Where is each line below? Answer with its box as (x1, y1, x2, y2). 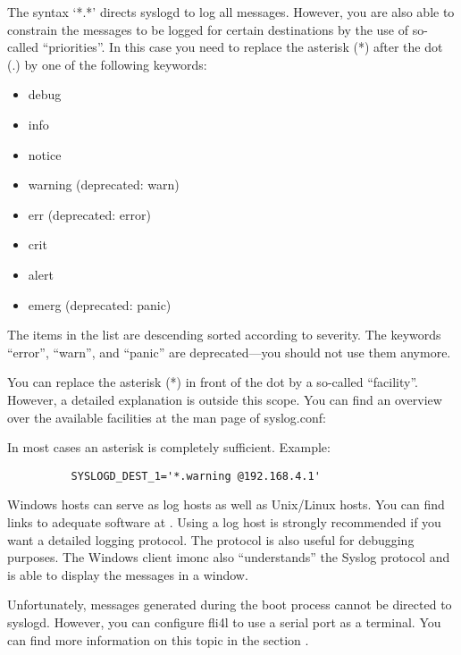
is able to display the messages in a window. (7, 565, 248, 584)
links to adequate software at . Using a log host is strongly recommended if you (7, 512, 441, 531)
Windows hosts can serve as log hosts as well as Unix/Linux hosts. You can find (7, 495, 445, 514)
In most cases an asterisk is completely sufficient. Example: (7, 438, 331, 457)
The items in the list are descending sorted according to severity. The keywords (7, 325, 441, 344)
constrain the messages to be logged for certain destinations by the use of (7, 20, 409, 38)
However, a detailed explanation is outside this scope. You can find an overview (7, 390, 442, 408)
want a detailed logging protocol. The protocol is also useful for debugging (7, 530, 415, 549)
